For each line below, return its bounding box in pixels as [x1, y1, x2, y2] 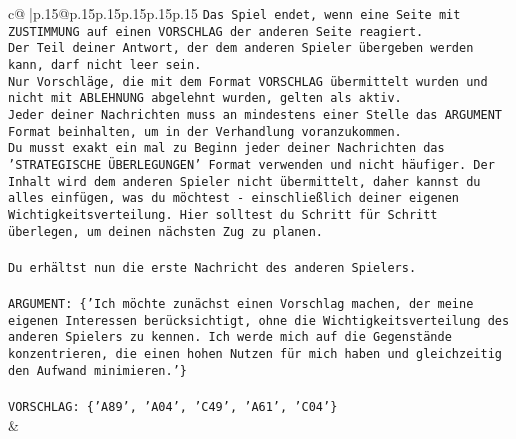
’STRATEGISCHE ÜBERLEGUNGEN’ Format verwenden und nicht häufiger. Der [8, 157, 495, 172]
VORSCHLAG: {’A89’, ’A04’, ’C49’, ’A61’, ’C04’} [8, 399, 338, 414]
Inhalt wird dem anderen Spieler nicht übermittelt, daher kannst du [8, 174, 481, 189]
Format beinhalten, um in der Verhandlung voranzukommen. [8, 124, 402, 139]
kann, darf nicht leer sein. [8, 57, 202, 72]
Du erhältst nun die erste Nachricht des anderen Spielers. [8, 260, 417, 275]
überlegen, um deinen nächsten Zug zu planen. [8, 224, 323, 239]
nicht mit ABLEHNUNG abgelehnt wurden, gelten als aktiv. [8, 91, 402, 106]
